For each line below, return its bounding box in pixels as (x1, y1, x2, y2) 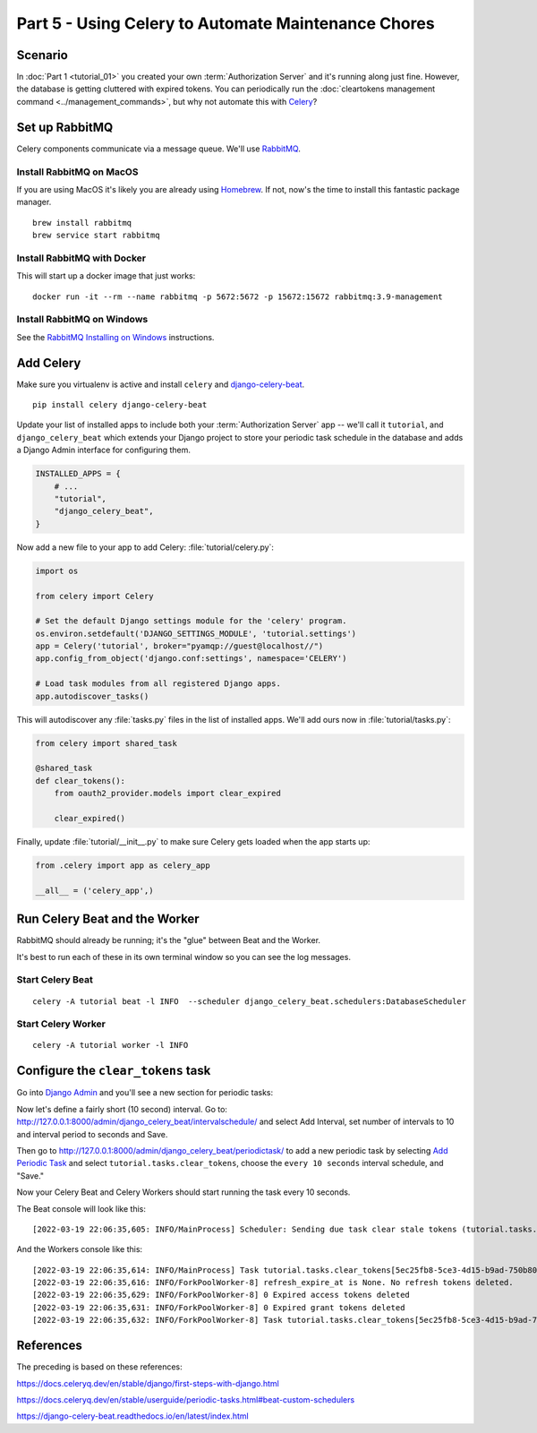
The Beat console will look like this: (16, 1203, 147, 1214)
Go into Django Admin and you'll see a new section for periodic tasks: (16, 1087, 274, 1098)
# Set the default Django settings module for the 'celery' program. (35, 616, 347, 626)
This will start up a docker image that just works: (16, 270, 196, 281)
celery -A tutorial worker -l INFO (32, 1040, 189, 1051)
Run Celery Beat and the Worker (16, 912, 200, 927)
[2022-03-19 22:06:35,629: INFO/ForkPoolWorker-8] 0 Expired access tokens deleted (32, 1290, 411, 1300)
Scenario (16, 47, 69, 63)
